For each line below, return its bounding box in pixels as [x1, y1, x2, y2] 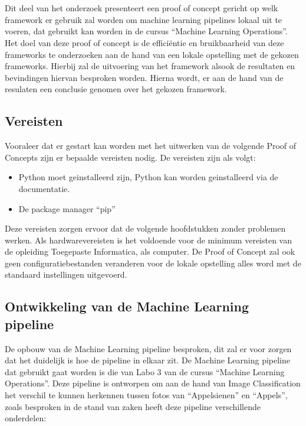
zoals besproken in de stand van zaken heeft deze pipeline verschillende [5, 400, 261, 412]
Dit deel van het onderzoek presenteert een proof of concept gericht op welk [5, 2, 278, 14]
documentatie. [18, 182, 70, 194]
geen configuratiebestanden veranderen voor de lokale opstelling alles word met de [5, 256, 301, 269]
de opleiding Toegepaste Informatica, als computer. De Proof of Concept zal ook [5, 245, 295, 258]
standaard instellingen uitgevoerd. [5, 268, 127, 281]
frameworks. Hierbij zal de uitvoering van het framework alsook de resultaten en [5, 60, 295, 72]
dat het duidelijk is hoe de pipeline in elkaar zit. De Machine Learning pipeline [5, 354, 290, 366]
